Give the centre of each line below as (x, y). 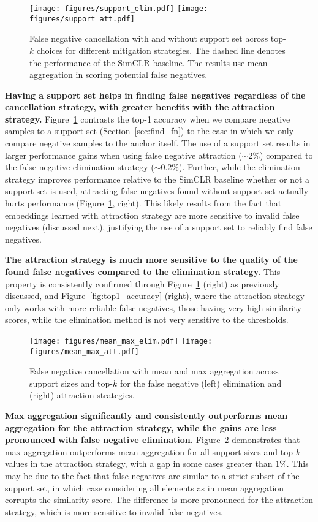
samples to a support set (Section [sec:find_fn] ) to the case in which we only (150, 131)
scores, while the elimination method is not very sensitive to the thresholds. (147, 320)
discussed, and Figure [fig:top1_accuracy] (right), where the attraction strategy (155, 296)
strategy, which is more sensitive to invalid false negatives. (114, 511)
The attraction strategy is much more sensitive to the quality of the (151, 259)
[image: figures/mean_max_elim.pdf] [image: (121, 341)
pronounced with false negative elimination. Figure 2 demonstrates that (153, 440)
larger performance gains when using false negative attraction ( (123, 155)
